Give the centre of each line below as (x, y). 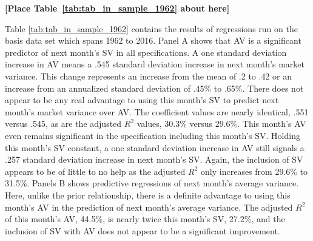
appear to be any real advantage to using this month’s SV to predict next (142, 100)
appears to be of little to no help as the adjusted (95, 171)
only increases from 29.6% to (254, 171)
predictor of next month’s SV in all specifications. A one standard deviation (146, 52)
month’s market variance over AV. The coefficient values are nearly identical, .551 (157, 111)
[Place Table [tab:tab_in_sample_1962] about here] (117, 8)
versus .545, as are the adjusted (63, 124)
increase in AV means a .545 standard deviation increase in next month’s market (155, 64)
